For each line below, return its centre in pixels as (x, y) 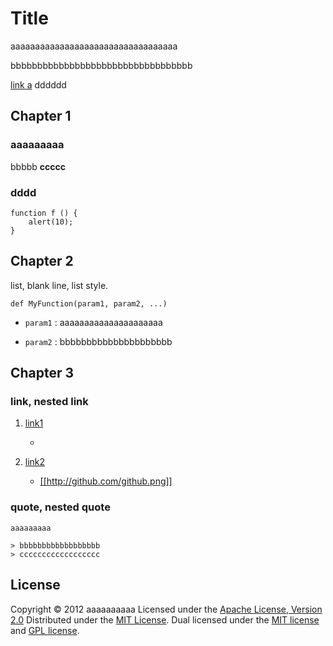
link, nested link (49, 402)
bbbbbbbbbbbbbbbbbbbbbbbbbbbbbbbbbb (101, 65)
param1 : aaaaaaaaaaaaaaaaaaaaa (93, 322)
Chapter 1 (41, 116)
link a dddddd (38, 84)
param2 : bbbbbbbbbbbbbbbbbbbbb (98, 341)
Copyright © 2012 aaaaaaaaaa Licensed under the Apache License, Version (166, 609)
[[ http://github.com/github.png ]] (106, 481)
